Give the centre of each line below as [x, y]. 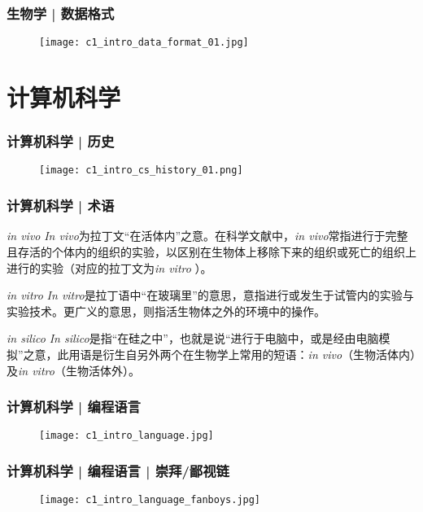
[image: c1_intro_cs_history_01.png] [141, 171]
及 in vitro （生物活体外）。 [73, 370]
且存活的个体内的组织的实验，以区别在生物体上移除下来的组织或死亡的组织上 [211, 251]
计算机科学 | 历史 [61, 141]
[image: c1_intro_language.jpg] [126, 436]
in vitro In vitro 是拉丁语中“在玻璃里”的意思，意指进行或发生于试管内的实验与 [210, 295]
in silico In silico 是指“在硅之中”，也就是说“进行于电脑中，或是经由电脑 [193, 338]
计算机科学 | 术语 [61, 206]
